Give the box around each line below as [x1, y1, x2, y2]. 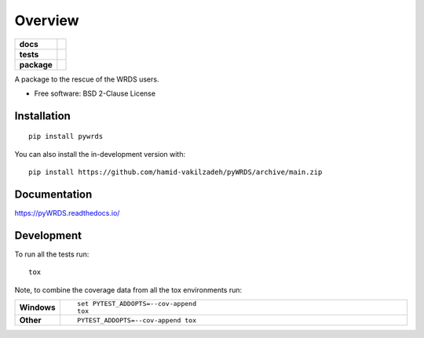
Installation [14, 109, 71, 122]
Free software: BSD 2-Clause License [34, 89, 156, 98]
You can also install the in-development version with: [14, 149, 186, 158]
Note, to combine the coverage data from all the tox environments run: [14, 285, 243, 294]
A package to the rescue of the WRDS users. [14, 75, 159, 84]
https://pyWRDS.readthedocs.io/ [14, 209, 120, 218]
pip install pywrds [28, 132, 104, 141]
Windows [19, 302, 56, 313]
